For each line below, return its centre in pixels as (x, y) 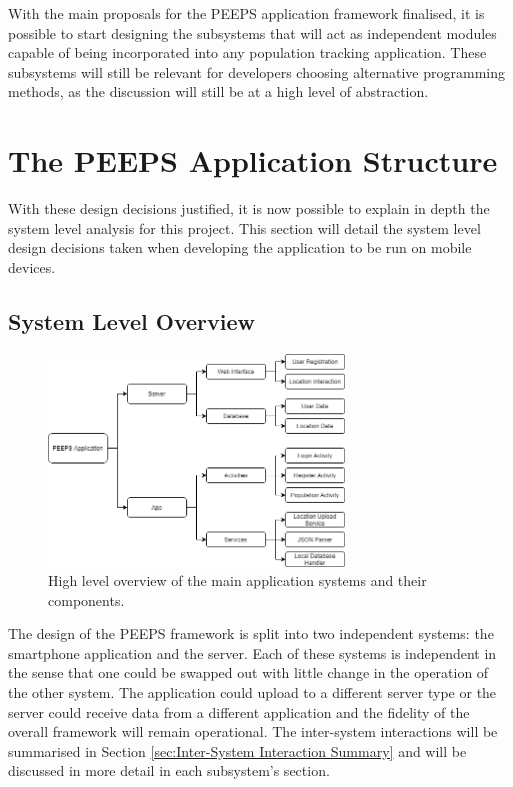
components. (86, 599)
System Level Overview (132, 320)
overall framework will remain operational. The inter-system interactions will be (253, 731)
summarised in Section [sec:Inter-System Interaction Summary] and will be (237, 750)
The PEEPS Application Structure (253, 160)
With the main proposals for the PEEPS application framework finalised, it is (246, 13)
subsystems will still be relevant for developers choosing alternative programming (256, 71)
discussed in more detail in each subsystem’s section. (169, 770)
